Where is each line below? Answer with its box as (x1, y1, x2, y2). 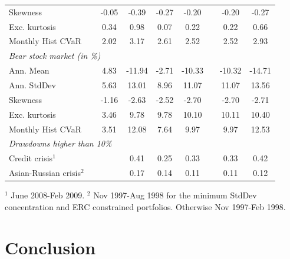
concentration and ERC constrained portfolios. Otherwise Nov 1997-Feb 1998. (5, 200, 286, 212)
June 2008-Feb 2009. (11, 189, 85, 201)
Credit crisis (9, 152, 53, 164)
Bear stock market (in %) (9, 49, 101, 62)
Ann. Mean (9, 64, 50, 77)
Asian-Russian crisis (9, 167, 81, 179)
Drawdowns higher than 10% (9, 137, 112, 150)
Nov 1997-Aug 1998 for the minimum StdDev (93, 189, 257, 201)
